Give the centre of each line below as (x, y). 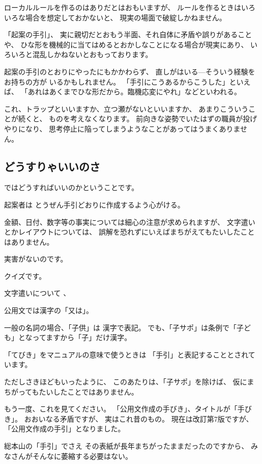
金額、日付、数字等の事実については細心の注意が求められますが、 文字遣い (130, 222)
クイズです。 (25, 276)
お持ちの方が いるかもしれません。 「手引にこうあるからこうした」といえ (127, 81)
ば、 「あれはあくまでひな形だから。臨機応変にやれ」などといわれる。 (123, 92)
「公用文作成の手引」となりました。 (65, 429)
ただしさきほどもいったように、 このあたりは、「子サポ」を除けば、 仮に (126, 382)
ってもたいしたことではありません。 (78, 391)
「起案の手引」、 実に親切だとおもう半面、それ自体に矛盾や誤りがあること (128, 34)
